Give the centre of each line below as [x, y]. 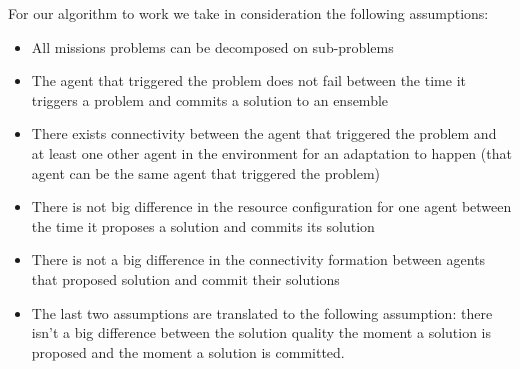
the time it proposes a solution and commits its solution [203, 225]
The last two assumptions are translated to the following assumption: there [262, 312]
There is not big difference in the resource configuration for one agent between [271, 206]
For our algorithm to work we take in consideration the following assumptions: [248, 13]
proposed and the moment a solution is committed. [188, 351]
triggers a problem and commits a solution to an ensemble [210, 99]
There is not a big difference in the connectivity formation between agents [258, 259]
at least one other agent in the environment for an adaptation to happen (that [271, 152]
